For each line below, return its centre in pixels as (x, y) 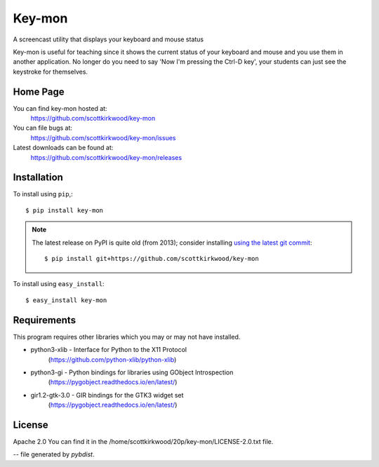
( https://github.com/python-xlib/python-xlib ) (112, 359)
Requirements (45, 320)
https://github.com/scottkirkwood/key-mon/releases (106, 157)
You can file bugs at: (43, 128)
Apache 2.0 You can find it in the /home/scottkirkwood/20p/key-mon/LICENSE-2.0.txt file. (143, 441)
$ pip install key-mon (65, 210)
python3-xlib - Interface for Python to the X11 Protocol (109, 350)
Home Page (39, 92)
